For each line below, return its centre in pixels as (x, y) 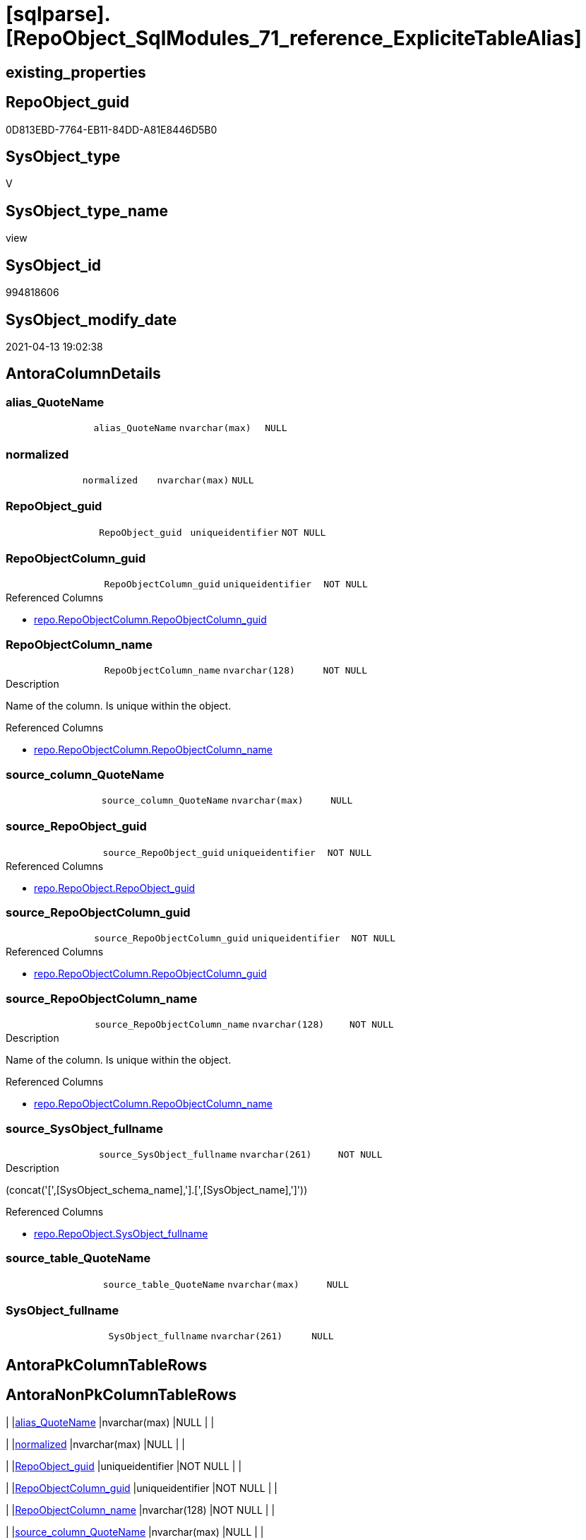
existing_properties (76, 72)
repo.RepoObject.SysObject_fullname (121, 1233)
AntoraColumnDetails (83, 374)
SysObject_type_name (87, 211)
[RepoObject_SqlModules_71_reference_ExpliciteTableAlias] (294, 38)
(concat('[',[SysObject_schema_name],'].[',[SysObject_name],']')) (157, 1189)
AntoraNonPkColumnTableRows (121, 1395)
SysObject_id (54, 265)
